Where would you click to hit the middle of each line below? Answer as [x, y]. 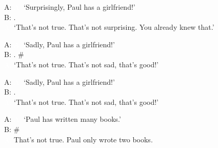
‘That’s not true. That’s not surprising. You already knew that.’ [114, 27]
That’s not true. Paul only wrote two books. [83, 139]
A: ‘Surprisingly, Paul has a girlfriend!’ [70, 7]
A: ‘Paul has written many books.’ [63, 119]
